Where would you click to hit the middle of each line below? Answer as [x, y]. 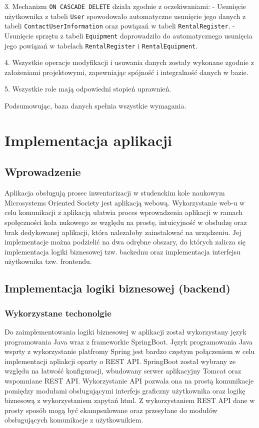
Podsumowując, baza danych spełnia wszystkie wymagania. [95, 106]
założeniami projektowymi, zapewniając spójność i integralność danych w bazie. [126, 72]
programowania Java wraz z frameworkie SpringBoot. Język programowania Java [129, 341]
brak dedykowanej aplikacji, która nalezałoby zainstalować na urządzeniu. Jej [123, 232]
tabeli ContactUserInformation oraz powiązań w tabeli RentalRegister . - [120, 26]
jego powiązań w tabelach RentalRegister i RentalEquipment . [101, 45]
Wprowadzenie [43, 172]
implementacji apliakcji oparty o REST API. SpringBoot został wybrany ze [120, 361]
